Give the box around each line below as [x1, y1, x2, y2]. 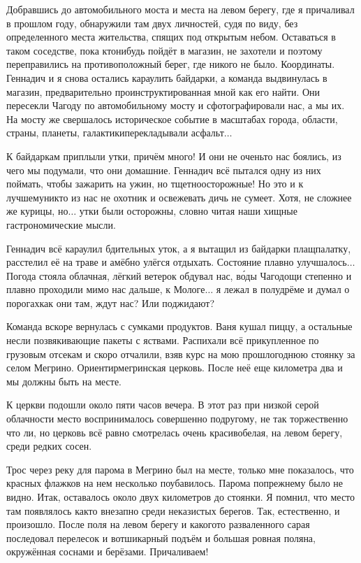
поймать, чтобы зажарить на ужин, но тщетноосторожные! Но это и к [6, 176, 304, 191]
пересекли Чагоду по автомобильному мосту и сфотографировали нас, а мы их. [6, 98, 345, 113]
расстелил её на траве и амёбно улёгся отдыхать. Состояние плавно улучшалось [6, 255, 347, 269]
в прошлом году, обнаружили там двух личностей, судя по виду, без [6, 15, 298, 30]
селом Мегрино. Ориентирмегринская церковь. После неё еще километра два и [6, 360, 343, 375]
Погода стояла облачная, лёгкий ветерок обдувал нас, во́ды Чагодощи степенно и [6, 268, 352, 283]
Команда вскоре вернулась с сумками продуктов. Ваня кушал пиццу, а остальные [6, 319, 353, 334]
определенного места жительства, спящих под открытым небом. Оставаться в [6, 29, 336, 44]
